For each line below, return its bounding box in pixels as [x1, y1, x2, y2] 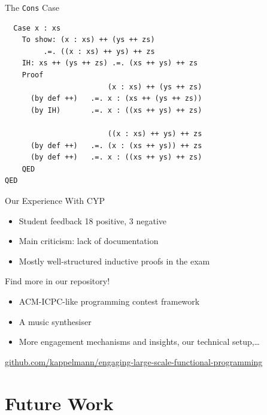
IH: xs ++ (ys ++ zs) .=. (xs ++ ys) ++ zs [22, 59, 198, 68]
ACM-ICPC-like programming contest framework [19, 294, 200, 307]
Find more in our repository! [5, 275, 110, 287]
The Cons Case [5, 1, 59, 13]
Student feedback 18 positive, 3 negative [19, 214, 167, 227]
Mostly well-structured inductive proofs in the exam [19, 254, 210, 267]
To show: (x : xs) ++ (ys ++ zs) [22, 35, 155, 44]
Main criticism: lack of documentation [19, 234, 159, 247]
